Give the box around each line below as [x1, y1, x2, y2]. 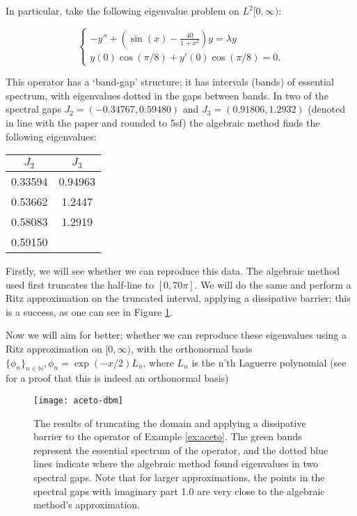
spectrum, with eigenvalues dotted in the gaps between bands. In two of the [6, 88, 328, 102]
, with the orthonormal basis [130, 341, 253, 356]
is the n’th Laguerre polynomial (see [191, 355, 347, 369]
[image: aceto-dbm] [33, 396, 123, 406]
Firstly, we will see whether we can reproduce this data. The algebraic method [6, 264, 340, 278]
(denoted [308, 102, 346, 116]
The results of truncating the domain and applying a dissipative [33, 415, 306, 430]
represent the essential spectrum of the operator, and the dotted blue [33, 442, 328, 457]
